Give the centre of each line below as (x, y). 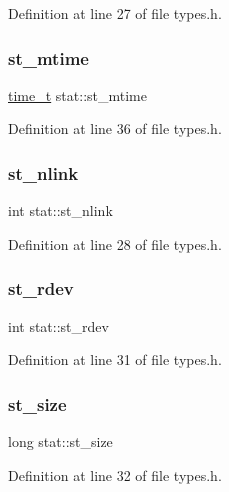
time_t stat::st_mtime (77, 94)
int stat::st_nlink (60, 210)
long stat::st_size (60, 441)
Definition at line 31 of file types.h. (115, 359)
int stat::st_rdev (58, 325)
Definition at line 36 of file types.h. (115, 128)
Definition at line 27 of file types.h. (115, 13)
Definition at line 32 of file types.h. (115, 474)
